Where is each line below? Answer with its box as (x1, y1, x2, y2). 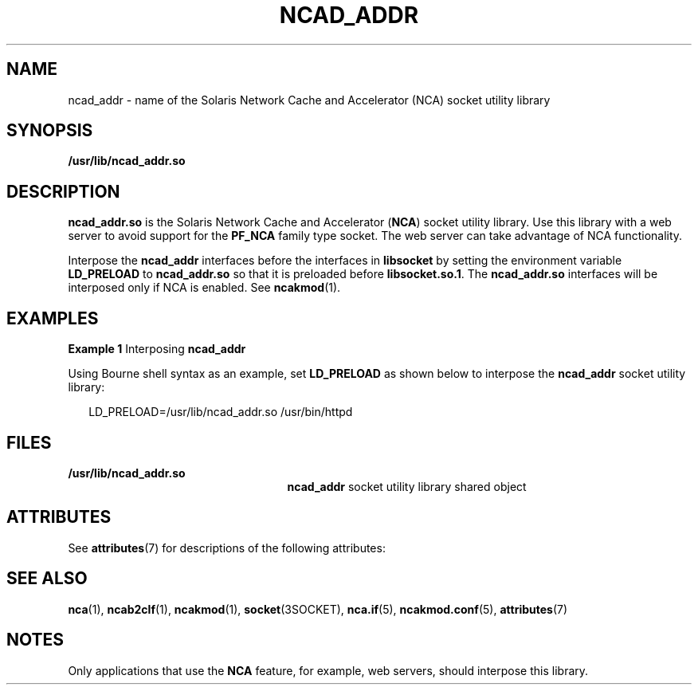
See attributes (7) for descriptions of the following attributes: (68, 540, 386, 555)
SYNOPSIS (6, 120, 93, 141)
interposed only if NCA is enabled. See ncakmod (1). (68, 281, 341, 295)
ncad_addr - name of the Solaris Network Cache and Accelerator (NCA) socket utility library (68, 92, 551, 107)
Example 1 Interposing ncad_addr (68, 342, 246, 356)
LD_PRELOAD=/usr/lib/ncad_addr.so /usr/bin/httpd (88, 405, 353, 419)
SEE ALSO (6, 568, 88, 589)
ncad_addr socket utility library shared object (287, 479, 527, 493)
